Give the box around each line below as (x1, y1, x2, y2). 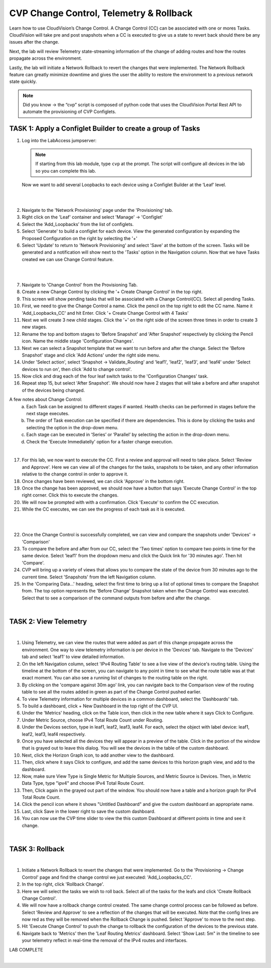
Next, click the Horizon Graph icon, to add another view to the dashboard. (22, 752, 175, 758)
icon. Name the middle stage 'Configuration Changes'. (22, 338, 134, 344)
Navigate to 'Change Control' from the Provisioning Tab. (22, 282, 138, 288)
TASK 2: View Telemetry (9, 618, 87, 626)
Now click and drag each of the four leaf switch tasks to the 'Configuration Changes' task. (22, 373, 208, 379)
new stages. (22, 324, 47, 330)
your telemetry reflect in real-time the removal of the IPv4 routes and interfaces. (22, 937, 188, 943)
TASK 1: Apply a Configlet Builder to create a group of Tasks (9, 125, 200, 133)
